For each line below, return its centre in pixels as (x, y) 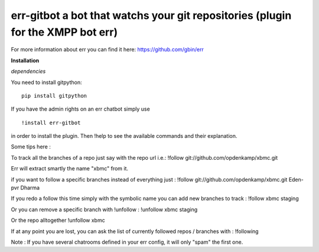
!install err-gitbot (51, 122)
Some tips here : (31, 147)
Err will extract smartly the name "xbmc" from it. (70, 169)
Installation (25, 60)
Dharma (30, 188)
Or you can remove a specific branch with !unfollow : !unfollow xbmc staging (104, 209)
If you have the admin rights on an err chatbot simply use (80, 109)
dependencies (28, 72)
